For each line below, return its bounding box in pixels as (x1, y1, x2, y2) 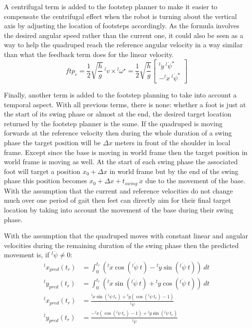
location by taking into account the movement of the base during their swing (4, 205, 233, 215)
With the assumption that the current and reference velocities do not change (4, 185, 233, 195)
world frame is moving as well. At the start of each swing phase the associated (4, 156, 238, 167)
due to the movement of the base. (145, 175, 246, 186)
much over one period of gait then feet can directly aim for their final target (4, 195, 231, 205)
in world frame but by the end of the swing (109, 166, 238, 176)
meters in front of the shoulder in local (115, 137, 231, 148)
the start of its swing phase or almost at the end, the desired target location (4, 109, 232, 119)
